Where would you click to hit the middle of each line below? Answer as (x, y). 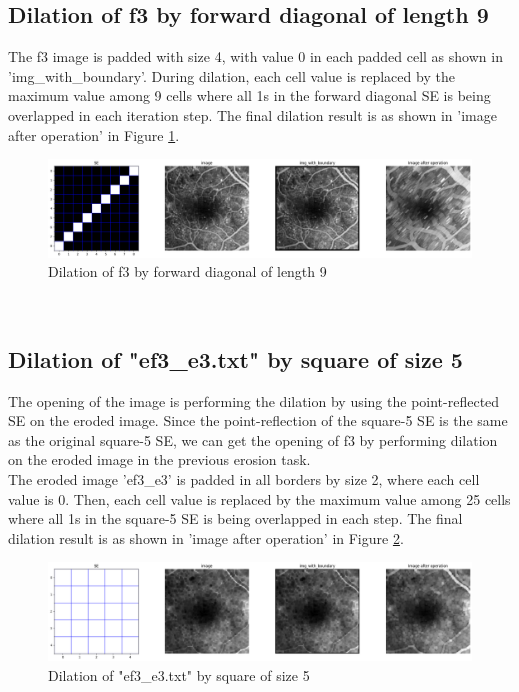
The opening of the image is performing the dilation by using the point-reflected (254, 400)
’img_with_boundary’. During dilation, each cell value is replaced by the (231, 75)
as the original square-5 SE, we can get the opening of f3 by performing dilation (253, 439)
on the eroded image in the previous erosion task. (159, 459)
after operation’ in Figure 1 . (94, 134)
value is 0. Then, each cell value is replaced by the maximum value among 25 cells (259, 498)
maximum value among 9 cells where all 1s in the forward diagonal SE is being (249, 95)
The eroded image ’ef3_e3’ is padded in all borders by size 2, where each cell (244, 479)
